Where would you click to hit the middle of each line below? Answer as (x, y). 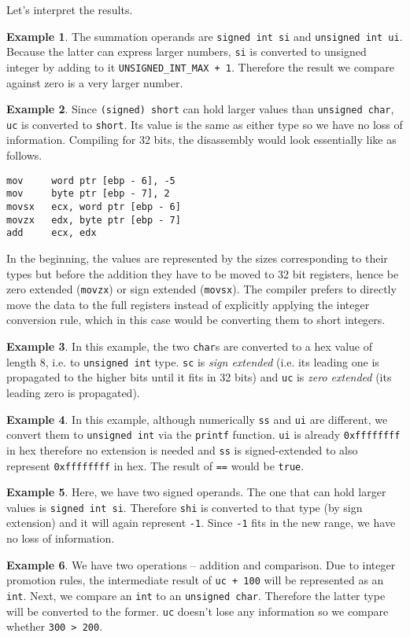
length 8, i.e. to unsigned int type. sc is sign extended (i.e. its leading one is (193, 361)
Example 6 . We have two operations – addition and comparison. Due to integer (201, 564)
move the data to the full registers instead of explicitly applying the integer (188, 304)
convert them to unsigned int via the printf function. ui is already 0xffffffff (203, 434)
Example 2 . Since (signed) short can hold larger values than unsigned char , (200, 109)
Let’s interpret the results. (70, 9)
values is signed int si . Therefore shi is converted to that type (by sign (185, 507)
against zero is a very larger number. (95, 82)
